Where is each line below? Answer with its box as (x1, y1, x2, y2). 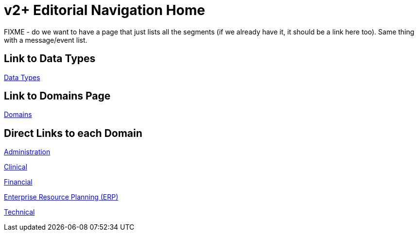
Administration (4, 148, 51, 156)
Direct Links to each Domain (4, 127, 142, 139)
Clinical (4, 163, 28, 171)
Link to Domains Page (4, 90, 111, 102)
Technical (4, 208, 35, 217)
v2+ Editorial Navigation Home (4, 2, 205, 18)
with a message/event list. (4, 35, 87, 44)
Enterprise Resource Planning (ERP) (4, 193, 119, 201)
